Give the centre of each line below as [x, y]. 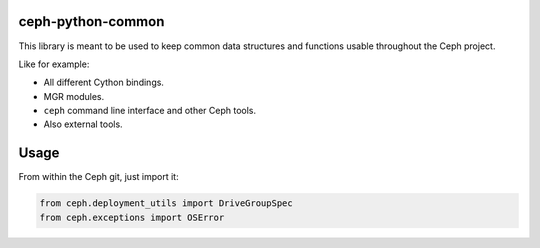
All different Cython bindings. [104, 82]
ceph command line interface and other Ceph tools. [150, 111]
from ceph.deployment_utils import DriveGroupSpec [166, 203]
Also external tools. [83, 124]
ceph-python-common [91, 21]
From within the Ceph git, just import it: [98, 177]
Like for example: [54, 64]
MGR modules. [74, 96]
